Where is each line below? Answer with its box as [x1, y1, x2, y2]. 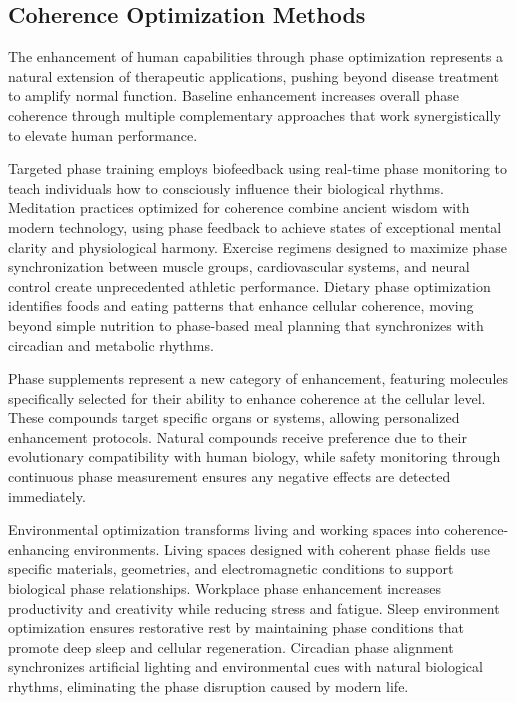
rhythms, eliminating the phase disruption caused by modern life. [8, 676, 409, 697]
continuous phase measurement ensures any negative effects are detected [8, 466, 451, 487]
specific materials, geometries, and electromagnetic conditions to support [8, 558, 454, 579]
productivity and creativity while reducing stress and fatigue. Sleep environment [8, 597, 500, 618]
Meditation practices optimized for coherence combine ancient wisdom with [8, 197, 470, 218]
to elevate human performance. [8, 124, 198, 145]
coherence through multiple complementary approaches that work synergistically [8, 104, 501, 125]
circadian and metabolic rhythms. [8, 334, 214, 355]
